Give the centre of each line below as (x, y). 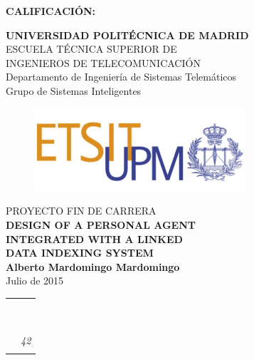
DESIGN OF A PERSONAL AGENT (101, 224)
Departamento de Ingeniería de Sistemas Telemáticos (121, 77)
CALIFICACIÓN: (51, 11)
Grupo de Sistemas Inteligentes (74, 90)
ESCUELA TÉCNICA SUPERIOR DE (91, 49)
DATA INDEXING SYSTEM (80, 253)
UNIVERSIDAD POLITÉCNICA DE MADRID (127, 35)
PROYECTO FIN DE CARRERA (81, 211)
